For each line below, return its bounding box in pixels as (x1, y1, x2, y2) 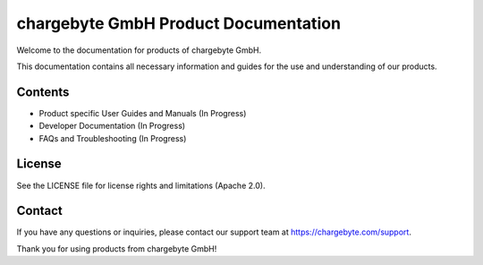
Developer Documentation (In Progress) (38, 121, 186, 132)
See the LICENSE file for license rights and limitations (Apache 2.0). (16, 180, 266, 191)
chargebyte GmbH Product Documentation (16, 13, 342, 33)
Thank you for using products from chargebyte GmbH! (16, 243, 217, 254)
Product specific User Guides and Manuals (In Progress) (38, 107, 247, 118)
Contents (16, 84, 70, 99)
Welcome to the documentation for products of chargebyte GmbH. (16, 45, 262, 56)
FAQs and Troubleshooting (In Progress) (38, 132, 187, 143)
